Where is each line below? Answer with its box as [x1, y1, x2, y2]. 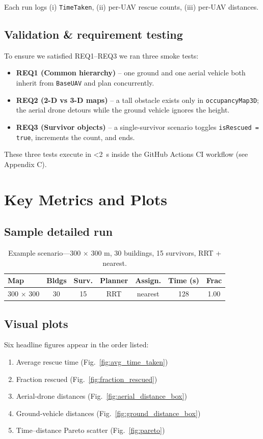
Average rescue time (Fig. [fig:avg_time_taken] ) [16, 356, 168, 367]
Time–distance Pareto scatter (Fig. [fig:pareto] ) [16, 425, 165, 435]
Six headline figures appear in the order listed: [4, 339, 149, 350]
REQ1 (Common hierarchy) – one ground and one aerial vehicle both [16, 67, 246, 78]
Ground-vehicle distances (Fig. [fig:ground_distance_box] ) [16, 407, 201, 418]
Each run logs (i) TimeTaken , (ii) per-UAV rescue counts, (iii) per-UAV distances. [4, 2, 259, 12]
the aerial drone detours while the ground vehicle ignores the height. [16, 104, 230, 115]
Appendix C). [4, 158, 47, 169]
